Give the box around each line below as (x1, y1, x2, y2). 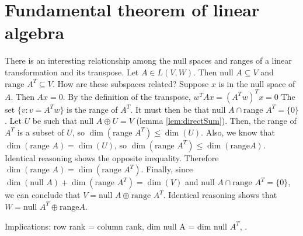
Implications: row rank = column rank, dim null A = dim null (5, 220, 227, 232)
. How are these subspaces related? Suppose (53, 77, 209, 89)
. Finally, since (141, 163, 193, 175)
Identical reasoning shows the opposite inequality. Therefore (5, 151, 219, 164)
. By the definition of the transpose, (62, 90, 191, 102)
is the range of (67, 103, 118, 115)
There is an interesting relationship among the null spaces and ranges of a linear (5, 54, 292, 67)
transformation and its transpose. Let (5, 65, 139, 78)
